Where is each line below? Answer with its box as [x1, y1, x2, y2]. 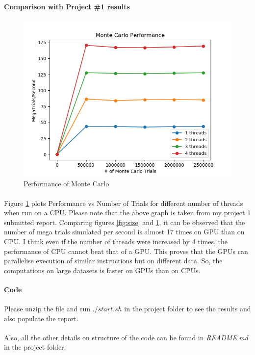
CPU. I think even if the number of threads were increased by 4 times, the [4, 236, 228, 246]
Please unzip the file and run [4, 304, 91, 314]
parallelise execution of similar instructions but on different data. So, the [4, 255, 223, 266]
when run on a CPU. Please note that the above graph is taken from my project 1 [4, 207, 251, 218]
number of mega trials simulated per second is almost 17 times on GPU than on [4, 227, 245, 237]
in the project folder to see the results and [124, 304, 251, 314]
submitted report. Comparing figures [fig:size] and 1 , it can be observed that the [4, 217, 245, 227]
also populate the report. [4, 313, 78, 323]
